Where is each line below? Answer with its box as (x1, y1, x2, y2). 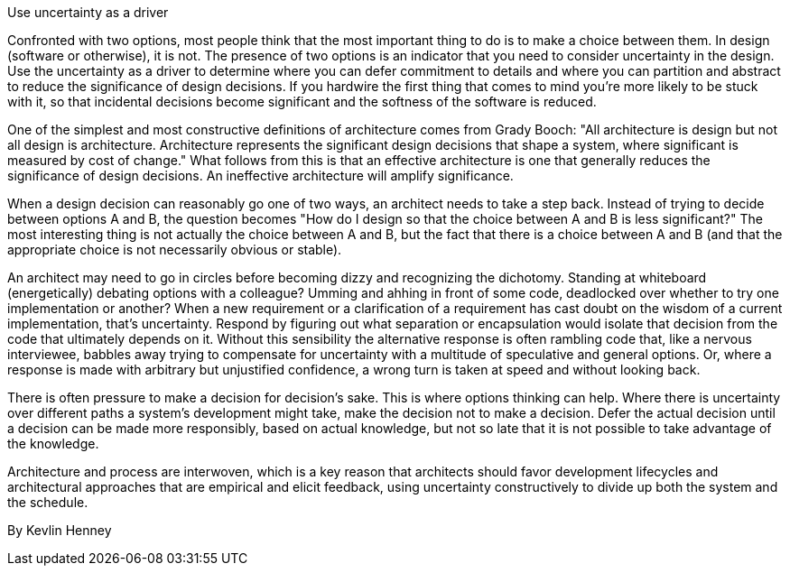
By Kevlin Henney (7, 522, 112, 538)
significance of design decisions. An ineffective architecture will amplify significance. (7, 168, 514, 183)
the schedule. (7, 494, 88, 510)
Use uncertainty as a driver (7, 5, 169, 20)
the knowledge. (7, 436, 99, 451)
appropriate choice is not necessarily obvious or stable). (7, 242, 342, 257)
